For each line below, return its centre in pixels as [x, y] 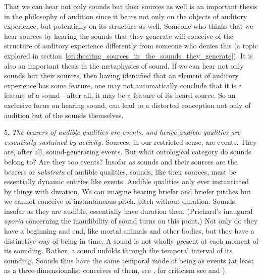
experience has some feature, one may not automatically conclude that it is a [123, 85]
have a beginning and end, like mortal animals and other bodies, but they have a [129, 231]
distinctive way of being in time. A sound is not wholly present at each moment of [131, 240]
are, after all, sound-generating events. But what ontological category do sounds [128, 152]
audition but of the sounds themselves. [64, 115]
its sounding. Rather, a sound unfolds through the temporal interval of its [118, 250]
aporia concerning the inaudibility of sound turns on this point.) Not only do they [131, 221]
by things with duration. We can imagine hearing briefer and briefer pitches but [128, 191]
